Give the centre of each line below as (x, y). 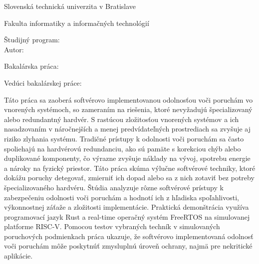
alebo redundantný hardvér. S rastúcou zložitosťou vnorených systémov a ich (122, 119)
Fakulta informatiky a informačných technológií (77, 23)
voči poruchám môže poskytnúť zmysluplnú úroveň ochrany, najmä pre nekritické (128, 246)
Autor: (14, 49)
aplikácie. (18, 256)
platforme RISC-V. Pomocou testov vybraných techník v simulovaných (112, 226)
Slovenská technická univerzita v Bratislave (70, 6)
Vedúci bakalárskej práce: (43, 82)
